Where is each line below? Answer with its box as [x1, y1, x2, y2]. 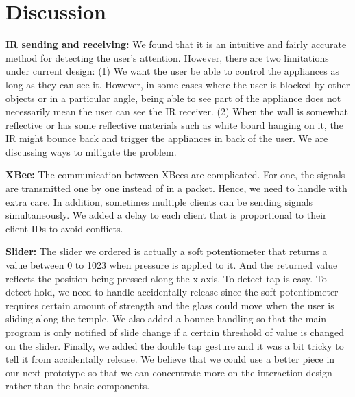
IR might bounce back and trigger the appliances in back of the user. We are [5, 131, 328, 145]
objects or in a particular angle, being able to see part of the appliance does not [5, 91, 341, 105]
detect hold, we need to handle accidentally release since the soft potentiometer [5, 285, 339, 299]
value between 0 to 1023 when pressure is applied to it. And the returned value [5, 258, 338, 272]
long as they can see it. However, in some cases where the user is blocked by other [5, 77, 350, 91]
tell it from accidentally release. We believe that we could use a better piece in [5, 352, 335, 366]
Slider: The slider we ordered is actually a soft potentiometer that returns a [5, 244, 328, 258]
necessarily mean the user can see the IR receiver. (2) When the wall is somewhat [5, 104, 349, 119]
